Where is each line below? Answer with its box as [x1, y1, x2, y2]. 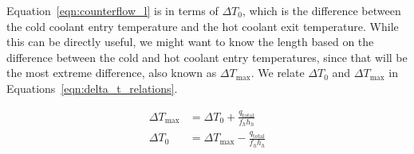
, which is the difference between [242, 2, 401, 18]
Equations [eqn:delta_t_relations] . [6, 79, 178, 96]
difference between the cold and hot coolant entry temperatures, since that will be [6, 48, 408, 65]
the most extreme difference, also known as [6, 64, 217, 81]
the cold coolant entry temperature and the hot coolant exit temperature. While [6, 17, 399, 34]
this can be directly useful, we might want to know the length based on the [6, 33, 374, 50]
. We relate [250, 64, 305, 81]
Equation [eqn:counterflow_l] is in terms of [6, 2, 219, 18]
